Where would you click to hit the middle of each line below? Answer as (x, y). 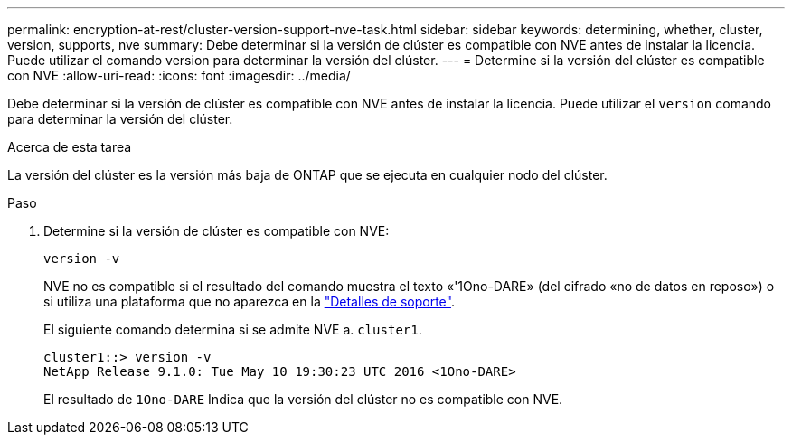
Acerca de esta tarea (70, 147)
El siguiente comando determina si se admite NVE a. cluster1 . (233, 329)
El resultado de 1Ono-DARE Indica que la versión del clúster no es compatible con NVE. (303, 399)
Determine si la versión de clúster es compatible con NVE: (217, 231)
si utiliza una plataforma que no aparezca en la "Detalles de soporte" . (249, 301)
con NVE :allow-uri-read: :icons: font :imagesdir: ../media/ (179, 75)
